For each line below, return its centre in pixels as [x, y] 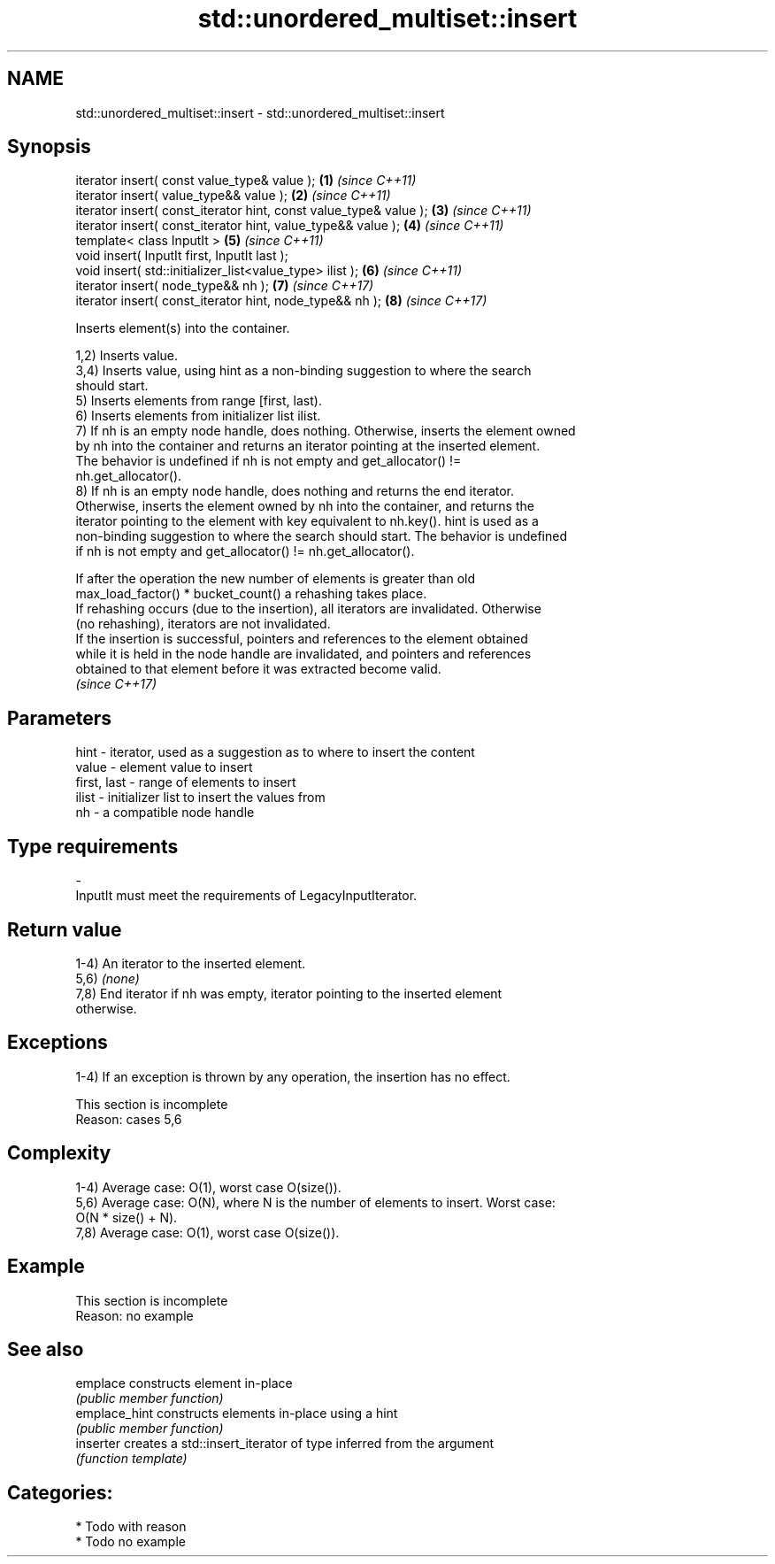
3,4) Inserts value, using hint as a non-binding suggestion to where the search [303, 371]
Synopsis [49, 147]
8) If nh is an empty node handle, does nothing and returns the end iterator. [295, 491]
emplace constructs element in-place [184, 1383]
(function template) [131, 1459]
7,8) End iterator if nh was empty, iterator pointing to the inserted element [289, 993]
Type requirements [93, 846]
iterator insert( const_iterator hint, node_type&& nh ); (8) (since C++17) [281, 301]
